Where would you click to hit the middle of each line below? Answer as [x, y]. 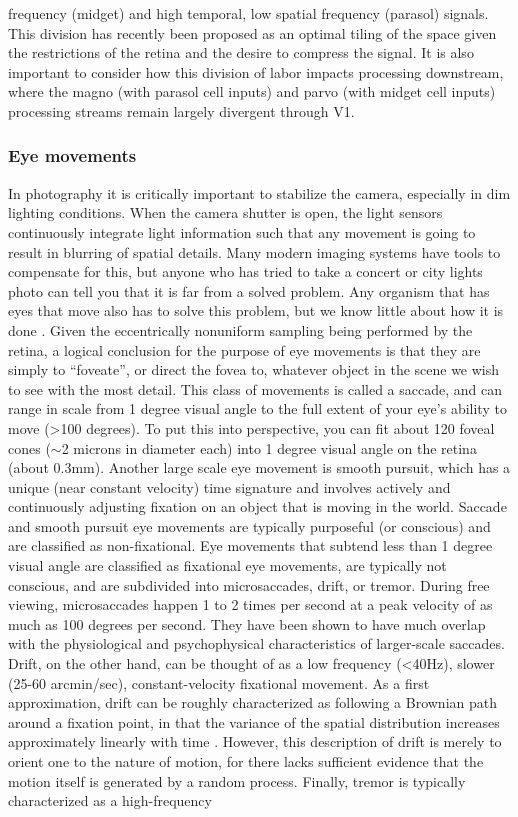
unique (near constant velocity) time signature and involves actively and [229, 486]
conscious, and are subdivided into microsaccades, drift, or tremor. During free [249, 584]
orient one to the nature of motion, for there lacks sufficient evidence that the [246, 761]
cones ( [29, 447]
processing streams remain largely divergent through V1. [181, 110]
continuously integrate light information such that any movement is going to [242, 231]
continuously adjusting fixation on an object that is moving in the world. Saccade [257, 506]
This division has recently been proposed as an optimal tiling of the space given [252, 32]
